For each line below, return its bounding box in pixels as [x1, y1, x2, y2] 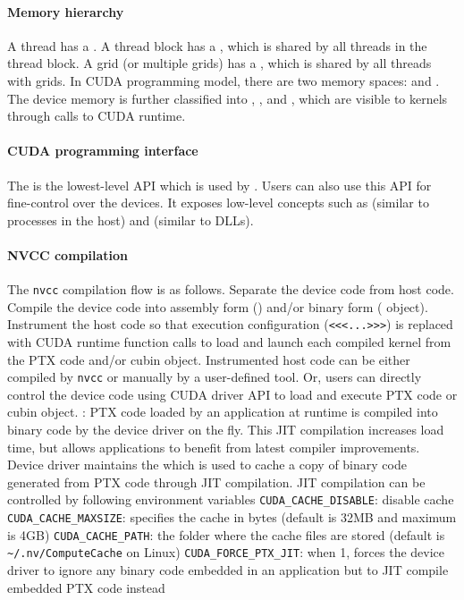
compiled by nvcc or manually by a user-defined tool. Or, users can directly [7, 368, 422, 386]
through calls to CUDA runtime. [7, 106, 186, 125]
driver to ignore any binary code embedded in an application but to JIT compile [7, 561, 449, 579]
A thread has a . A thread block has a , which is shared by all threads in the [7, 36, 427, 55]
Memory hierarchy [7, 2, 124, 21]
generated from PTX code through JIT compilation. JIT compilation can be [7, 472, 426, 491]
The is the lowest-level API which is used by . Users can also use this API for [7, 175, 432, 194]
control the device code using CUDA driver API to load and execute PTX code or [7, 385, 458, 403]
